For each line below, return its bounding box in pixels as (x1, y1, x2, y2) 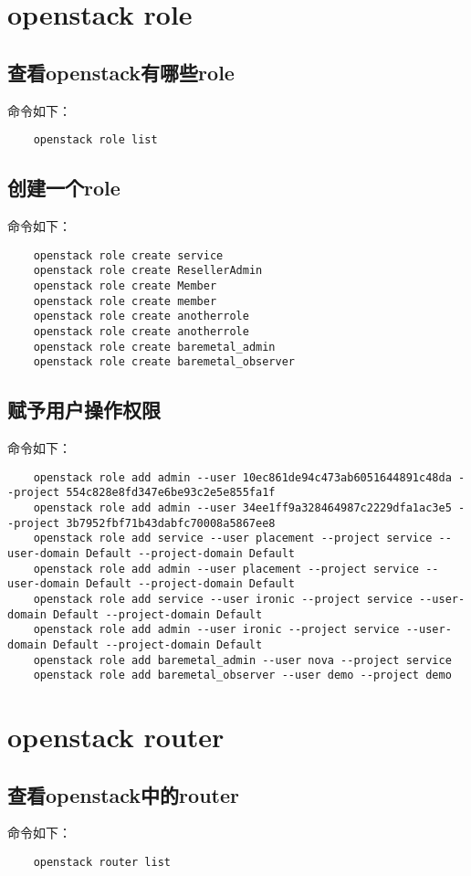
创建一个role (7, 174, 120, 202)
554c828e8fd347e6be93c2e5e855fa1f (66, 486, 276, 500)
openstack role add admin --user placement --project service (33, 562, 420, 575)
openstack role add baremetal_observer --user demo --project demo (33, 669, 452, 682)
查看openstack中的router (7, 780, 239, 808)
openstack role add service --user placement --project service (33, 532, 433, 545)
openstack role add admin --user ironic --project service (33, 623, 400, 637)
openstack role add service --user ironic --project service (33, 592, 413, 606)
